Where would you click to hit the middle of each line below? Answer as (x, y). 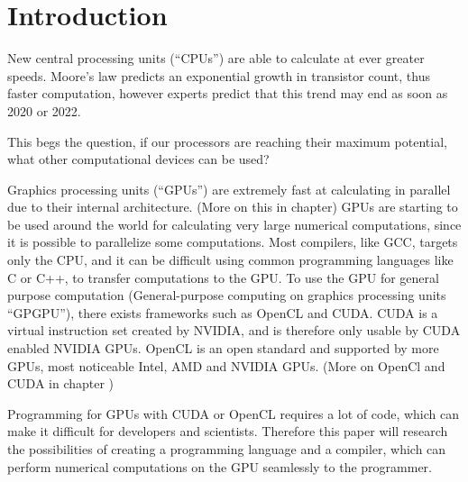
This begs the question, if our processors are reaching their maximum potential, (227, 141)
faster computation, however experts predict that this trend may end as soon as (228, 93)
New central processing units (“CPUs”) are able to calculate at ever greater (216, 58)
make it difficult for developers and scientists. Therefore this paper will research (228, 431)
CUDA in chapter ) (61, 383)
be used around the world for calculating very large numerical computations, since (234, 224)
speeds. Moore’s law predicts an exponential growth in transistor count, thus (219, 75)
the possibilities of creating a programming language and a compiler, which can (227, 449)
